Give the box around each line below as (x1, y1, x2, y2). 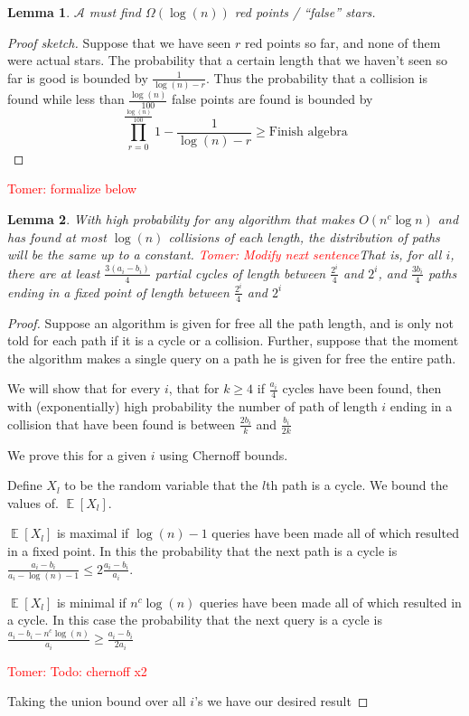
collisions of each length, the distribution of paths (168, 227, 440, 246)
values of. (7, 493, 59, 512)
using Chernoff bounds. (159, 445, 288, 464)
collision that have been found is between (7, 414, 236, 433)
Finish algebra (268, 126, 348, 139)
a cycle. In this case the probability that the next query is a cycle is (7, 610, 382, 629)
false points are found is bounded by (172, 89, 373, 108)
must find (89, 3, 141, 21)
